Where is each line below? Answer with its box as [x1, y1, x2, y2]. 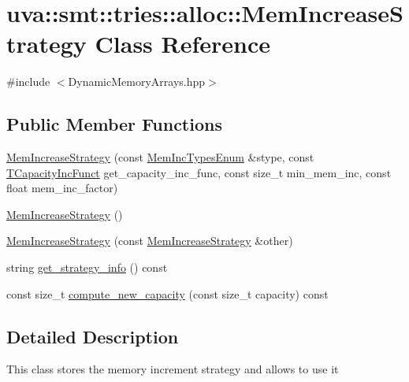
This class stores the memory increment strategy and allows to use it [6, 361, 339, 377]
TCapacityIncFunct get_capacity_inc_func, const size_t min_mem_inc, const [6, 164, 392, 180]
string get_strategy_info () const [6, 259, 168, 276]
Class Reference [95, 28, 271, 60]
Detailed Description [6, 324, 179, 348]
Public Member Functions [6, 112, 222, 136]
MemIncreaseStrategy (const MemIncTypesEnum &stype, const [6, 149, 314, 165]
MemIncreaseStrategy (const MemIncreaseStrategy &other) [6, 232, 293, 249]
